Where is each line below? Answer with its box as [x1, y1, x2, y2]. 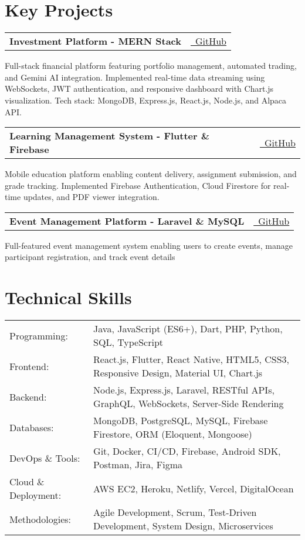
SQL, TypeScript [93, 335, 164, 349]
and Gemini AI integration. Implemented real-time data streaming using [5, 71, 265, 83]
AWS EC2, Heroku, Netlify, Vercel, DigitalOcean [93, 481, 294, 495]
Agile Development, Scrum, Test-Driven [93, 505, 257, 519]
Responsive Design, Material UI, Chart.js [93, 366, 263, 380]
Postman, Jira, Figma [93, 458, 183, 472]
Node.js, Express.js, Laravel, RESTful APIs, [93, 383, 274, 397]
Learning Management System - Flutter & [9, 129, 210, 143]
